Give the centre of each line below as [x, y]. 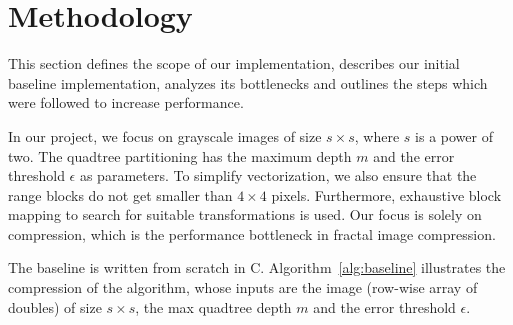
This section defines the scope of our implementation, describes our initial [234, 63]
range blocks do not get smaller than [120, 194]
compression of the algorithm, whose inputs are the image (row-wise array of [243, 287]
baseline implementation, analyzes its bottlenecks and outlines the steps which [248, 82]
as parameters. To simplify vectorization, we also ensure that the [278, 175]
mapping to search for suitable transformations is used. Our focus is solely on [245, 214]
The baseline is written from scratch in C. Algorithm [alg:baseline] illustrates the [257, 267]
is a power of [454, 135]
